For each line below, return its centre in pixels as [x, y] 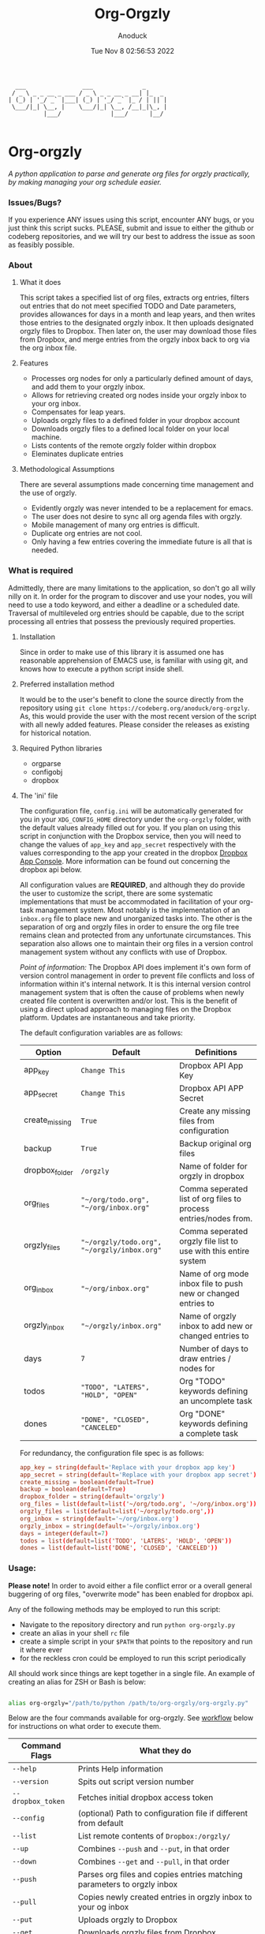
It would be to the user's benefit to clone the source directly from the [132, 699]
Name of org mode [214, 1274]
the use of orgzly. [48, 493]
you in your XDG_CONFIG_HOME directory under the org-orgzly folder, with [135, 819]
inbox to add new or [216, 1326]
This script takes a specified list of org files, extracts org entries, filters [134, 297]
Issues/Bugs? [35, 202]
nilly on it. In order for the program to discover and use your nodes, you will [131, 596]
